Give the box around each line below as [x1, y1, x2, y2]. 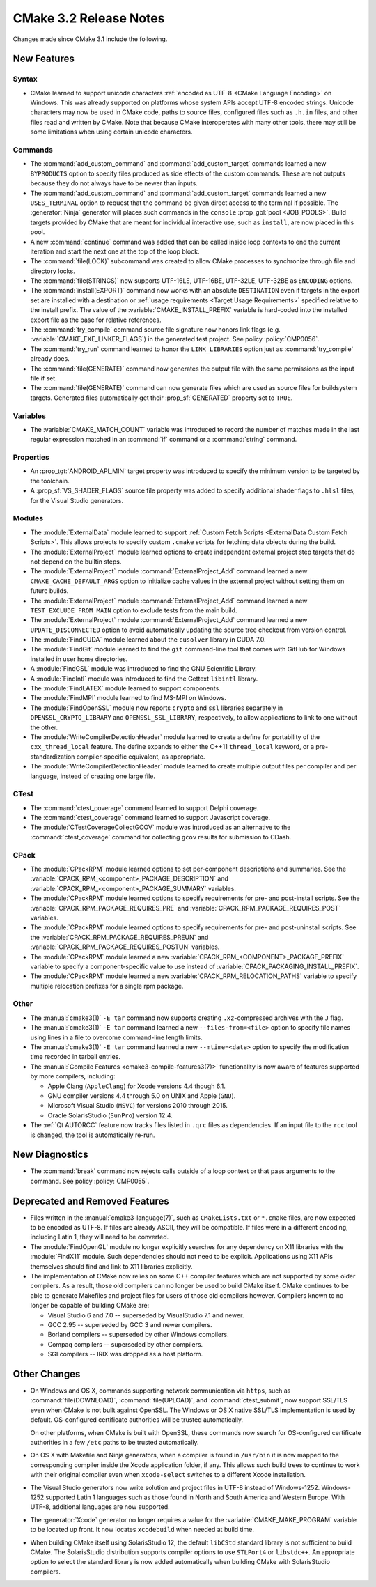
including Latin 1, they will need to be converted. [30, 1233, 169, 1241]
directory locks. [30, 267, 76, 275]
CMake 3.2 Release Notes [13, 10, 165, 26]
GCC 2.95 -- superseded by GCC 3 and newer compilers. [47, 1321, 212, 1329]
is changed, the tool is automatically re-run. [30, 1131, 155, 1139]
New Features [13, 53, 75, 65]
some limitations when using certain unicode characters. [30, 127, 193, 136]
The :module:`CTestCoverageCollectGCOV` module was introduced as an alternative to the [30, 823, 291, 832]
